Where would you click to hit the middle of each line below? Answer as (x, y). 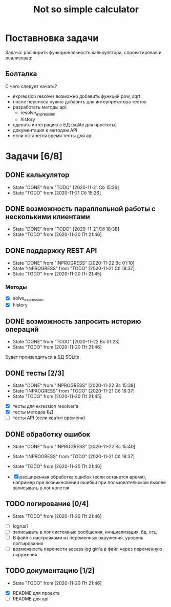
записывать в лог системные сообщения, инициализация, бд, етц (85, 532)
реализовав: (19, 58)
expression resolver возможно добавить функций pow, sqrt (77, 96)
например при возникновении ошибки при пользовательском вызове (89, 482)
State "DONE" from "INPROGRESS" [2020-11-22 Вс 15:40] (74, 446)
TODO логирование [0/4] (47, 504)
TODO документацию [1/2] (50, 571)
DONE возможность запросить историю (73, 321)
